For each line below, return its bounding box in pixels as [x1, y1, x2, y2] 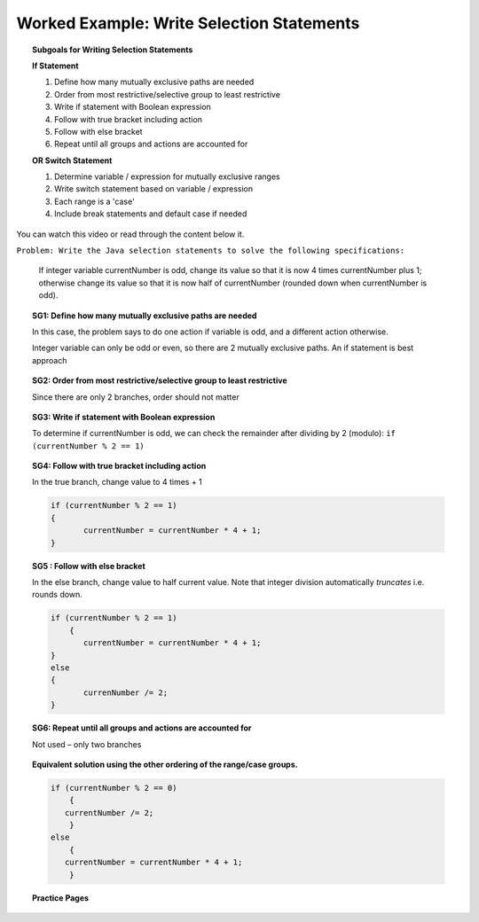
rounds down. [32, 590, 83, 600]
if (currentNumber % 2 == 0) [50, 783, 177, 793]
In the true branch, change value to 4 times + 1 [32, 477, 203, 488]
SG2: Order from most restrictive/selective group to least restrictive [32, 375, 287, 386]
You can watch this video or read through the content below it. [16, 229, 245, 239]
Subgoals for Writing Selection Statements [32, 44, 193, 55]
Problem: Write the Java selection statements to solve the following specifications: [16, 246, 405, 256]
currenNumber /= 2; [82, 687, 169, 698]
